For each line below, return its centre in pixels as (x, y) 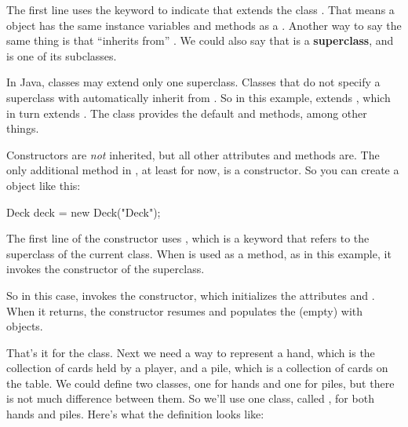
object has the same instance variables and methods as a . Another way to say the (204, 25)
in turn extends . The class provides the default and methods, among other (187, 113)
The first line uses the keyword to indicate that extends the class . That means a (200, 9)
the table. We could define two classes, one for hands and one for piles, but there (200, 383)
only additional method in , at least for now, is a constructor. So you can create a (203, 170)
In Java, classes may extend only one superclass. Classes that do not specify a (193, 82)
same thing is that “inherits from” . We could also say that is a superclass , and (200, 40)
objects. (25, 326)
